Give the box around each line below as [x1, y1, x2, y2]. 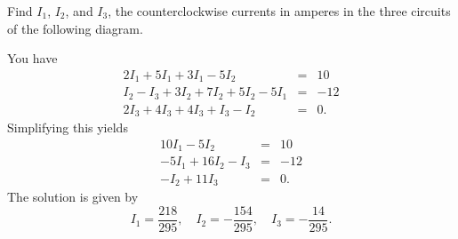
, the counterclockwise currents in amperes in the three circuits [108, 2, 451, 20]
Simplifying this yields [7, 118, 128, 137]
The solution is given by [7, 187, 139, 206]
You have [7, 49, 58, 68]
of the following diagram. [7, 19, 143, 37]
